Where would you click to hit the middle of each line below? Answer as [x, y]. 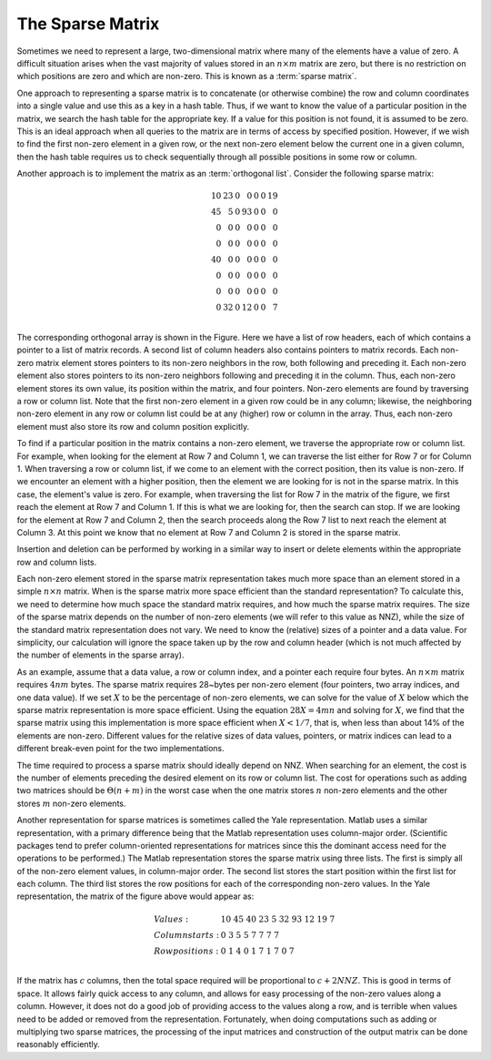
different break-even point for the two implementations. [120, 749]
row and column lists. [57, 562]
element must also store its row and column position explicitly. [133, 426]
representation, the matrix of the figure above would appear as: [135, 896]
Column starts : [187, 935]
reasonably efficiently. [58, 1045]
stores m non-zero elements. [71, 803]
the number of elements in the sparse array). [100, 655]
